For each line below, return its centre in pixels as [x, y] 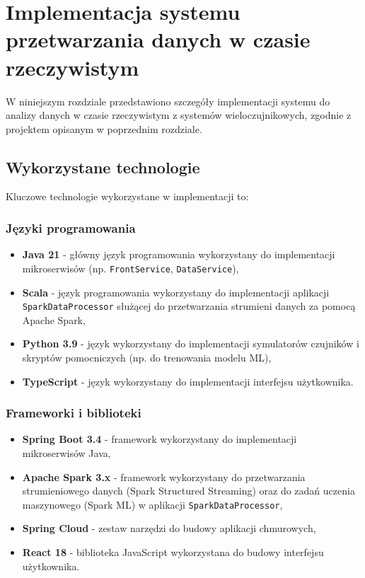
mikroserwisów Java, [66, 452]
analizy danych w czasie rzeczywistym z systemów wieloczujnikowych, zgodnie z [179, 115]
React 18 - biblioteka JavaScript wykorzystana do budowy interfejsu [173, 552]
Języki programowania [71, 228]
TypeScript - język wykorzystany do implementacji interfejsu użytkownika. [188, 381]
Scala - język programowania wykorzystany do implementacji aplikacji [176, 292]
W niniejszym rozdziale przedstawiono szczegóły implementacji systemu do [168, 101]
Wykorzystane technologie [103, 167]
